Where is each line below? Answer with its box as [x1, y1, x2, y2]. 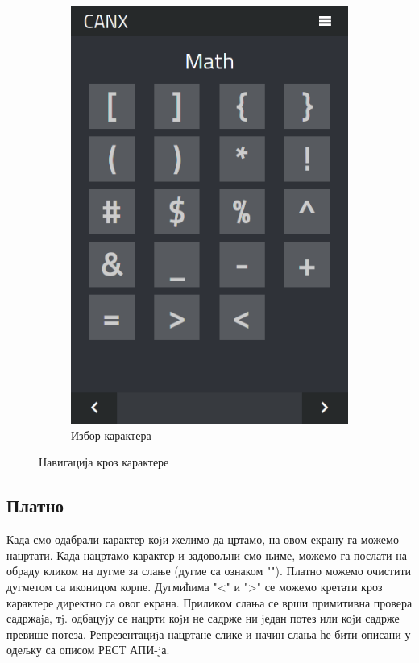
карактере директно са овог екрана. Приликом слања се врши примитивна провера [6, 594, 413, 611]
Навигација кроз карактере [39, 454, 169, 470]
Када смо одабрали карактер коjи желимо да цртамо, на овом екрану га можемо [6, 531, 399, 548]
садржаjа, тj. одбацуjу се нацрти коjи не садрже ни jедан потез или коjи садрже [6, 610, 400, 627]
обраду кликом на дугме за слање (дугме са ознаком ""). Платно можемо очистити [6, 562, 412, 579]
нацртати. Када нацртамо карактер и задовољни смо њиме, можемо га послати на [6, 546, 407, 563]
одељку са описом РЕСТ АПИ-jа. [6, 641, 170, 658]
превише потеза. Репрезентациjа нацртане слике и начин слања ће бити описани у [6, 625, 411, 642]
